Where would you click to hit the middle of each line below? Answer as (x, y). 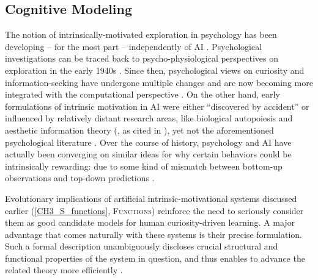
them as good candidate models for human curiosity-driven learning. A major (150, 222)
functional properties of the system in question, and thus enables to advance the (155, 258)
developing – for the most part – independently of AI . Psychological (134, 46)
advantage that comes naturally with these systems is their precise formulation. (153, 234)
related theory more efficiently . (64, 270)
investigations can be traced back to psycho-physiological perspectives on (142, 58)
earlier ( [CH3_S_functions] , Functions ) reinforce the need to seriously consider (154, 210)
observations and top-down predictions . (80, 178)
